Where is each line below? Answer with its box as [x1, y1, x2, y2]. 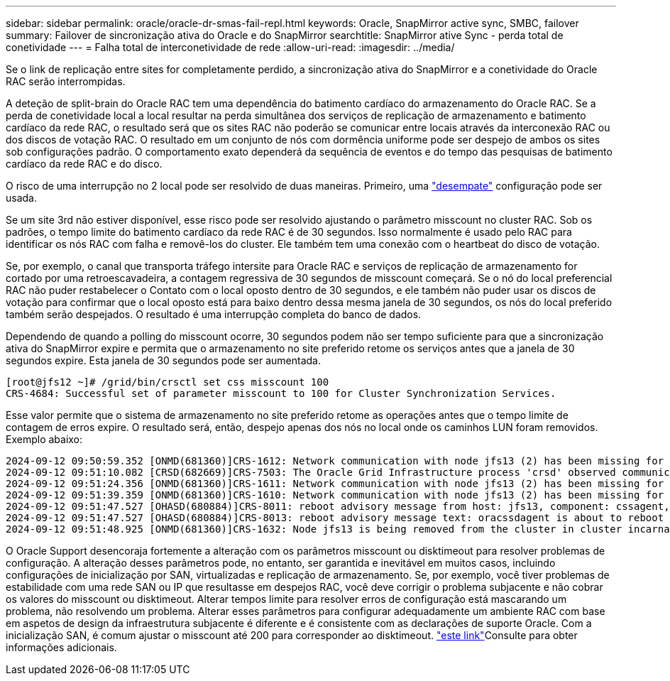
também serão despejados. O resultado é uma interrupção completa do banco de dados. [6, 308, 422, 320]
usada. [6, 192, 37, 204]
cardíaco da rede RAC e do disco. [6, 158, 163, 170]
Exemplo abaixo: [6, 433, 83, 445]
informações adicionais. [6, 641, 117, 653]
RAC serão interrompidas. [6, 75, 126, 87]
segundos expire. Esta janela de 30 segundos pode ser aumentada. [6, 354, 322, 366]
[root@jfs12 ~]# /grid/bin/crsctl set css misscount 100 [6, 376, 329, 388]
